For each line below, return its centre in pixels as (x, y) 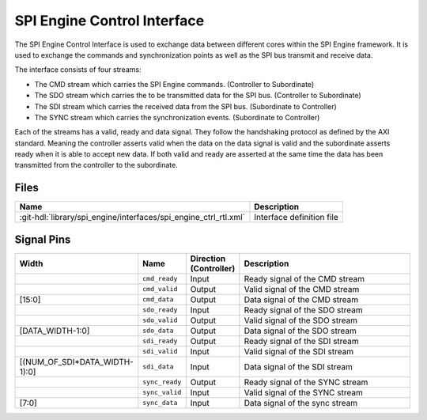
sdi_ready (160, 341)
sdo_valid (160, 320)
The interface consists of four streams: (78, 70)
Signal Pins (43, 239)
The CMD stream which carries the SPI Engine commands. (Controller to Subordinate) (174, 84)
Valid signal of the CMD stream (302, 289)
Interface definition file (297, 218)
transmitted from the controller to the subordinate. (96, 165)
